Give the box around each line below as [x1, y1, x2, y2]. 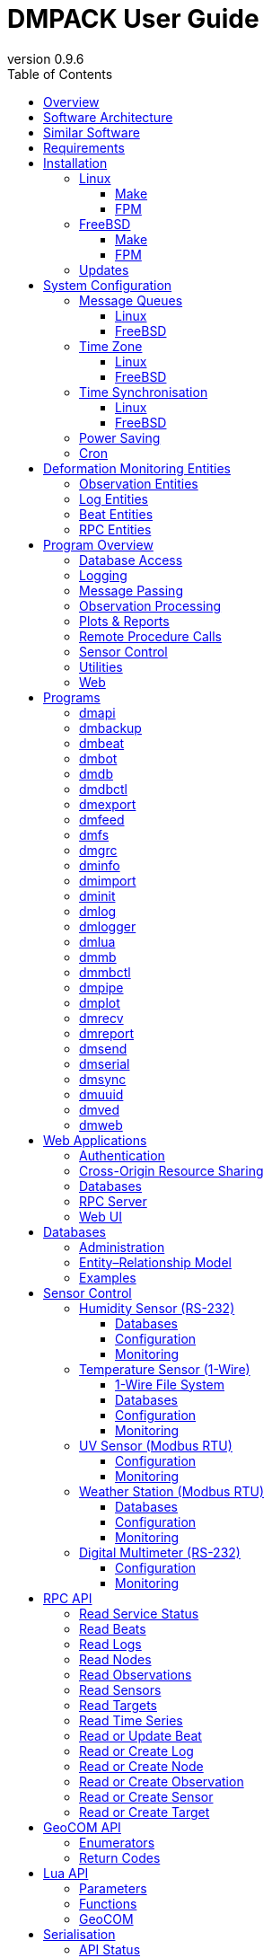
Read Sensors [79, 1681, 162, 1698]
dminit [79, 887, 116, 904]
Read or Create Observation [79, 1773, 244, 1789]
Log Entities [79, 490, 149, 507]
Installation [43, 154, 108, 171]
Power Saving [79, 429, 161, 445]
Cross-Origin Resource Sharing [79, 1162, 264, 1178]
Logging [79, 567, 127, 583]
